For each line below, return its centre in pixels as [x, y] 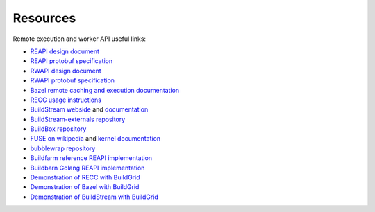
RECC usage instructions [66, 100]
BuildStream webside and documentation [89, 109]
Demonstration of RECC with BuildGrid [85, 177]
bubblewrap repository [63, 148]
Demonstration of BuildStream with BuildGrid [94, 197]
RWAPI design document [66, 71]
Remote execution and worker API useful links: [79, 39]
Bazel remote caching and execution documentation [105, 90]
